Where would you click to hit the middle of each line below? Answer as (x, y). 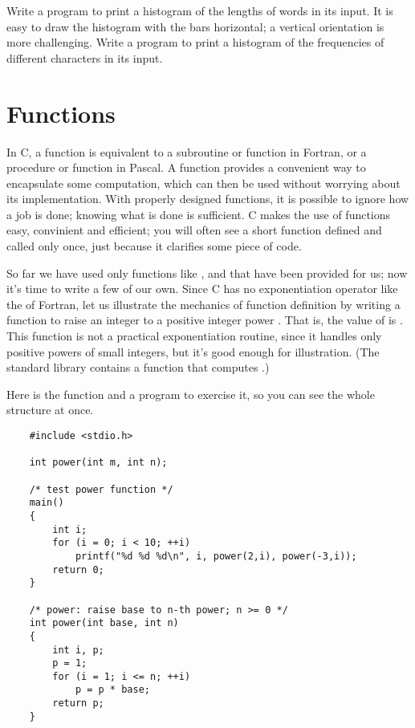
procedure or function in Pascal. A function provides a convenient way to (186, 167)
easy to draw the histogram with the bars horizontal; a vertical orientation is (195, 26)
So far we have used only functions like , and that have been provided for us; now (207, 272)
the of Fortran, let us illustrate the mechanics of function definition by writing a (203, 304)
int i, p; (78, 650)
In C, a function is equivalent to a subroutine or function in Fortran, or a (187, 151)
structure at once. (50, 410)
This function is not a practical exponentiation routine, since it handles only (194, 336)
